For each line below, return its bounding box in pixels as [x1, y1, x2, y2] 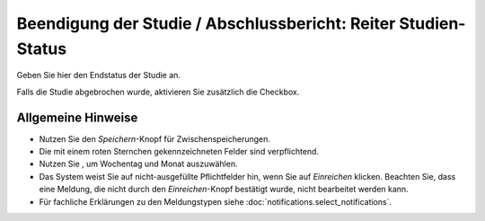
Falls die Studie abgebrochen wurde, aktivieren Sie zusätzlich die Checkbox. [16, 86, 300, 97]
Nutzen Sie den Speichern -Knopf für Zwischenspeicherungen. [39, 133, 271, 144]
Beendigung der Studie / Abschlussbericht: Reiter [16, 13, 396, 33]
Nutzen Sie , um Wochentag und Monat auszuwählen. [39, 158, 238, 170]
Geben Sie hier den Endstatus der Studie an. [16, 70, 181, 81]
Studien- [398, 13, 466, 33]
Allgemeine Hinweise [16, 110, 138, 125]
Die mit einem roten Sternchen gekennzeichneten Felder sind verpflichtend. [39, 146, 319, 157]
